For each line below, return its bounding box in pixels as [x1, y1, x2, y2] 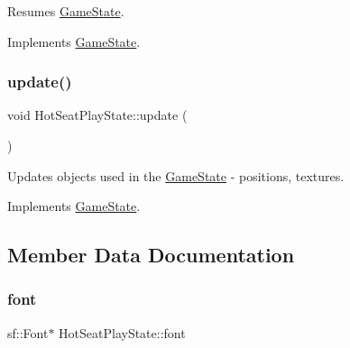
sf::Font [7, 323, 49, 342]
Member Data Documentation [7, 241, 295, 269]
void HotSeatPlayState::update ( [7, 105, 188, 124]
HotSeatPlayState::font [59, 323, 186, 342]
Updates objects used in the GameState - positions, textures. [7, 166, 345, 185]
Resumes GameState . [7, 2, 124, 20]
